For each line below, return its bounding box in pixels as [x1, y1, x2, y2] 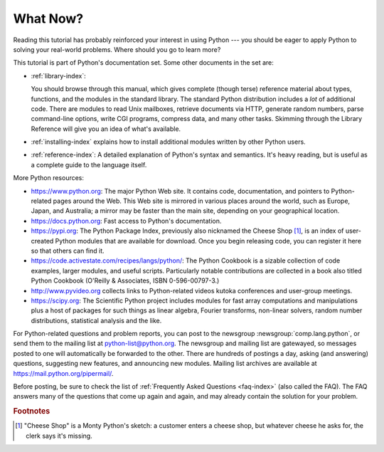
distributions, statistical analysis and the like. [31, 316, 162, 325]
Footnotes [13, 406, 50, 416]
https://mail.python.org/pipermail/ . [13, 369, 114, 377]
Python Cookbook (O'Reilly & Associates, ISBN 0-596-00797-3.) [31, 276, 220, 285]
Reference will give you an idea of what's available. [31, 125, 181, 133]
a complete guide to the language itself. [31, 160, 147, 169]
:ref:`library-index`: [31, 71, 86, 80]
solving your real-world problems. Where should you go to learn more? [13, 45, 221, 53]
